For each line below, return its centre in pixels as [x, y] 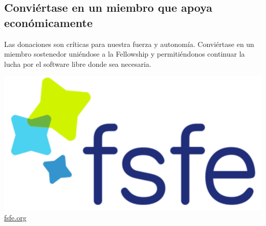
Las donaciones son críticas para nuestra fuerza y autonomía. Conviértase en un [129, 44]
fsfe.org [15, 217]
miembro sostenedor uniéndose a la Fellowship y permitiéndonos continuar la [125, 54]
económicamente [49, 22]
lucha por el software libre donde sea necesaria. [78, 64]
